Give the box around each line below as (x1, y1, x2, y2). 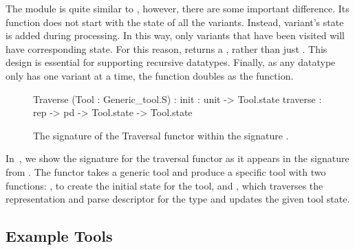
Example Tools (6, 225, 113, 247)
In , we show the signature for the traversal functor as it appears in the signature (6, 151, 349, 166)
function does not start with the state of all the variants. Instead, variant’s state (6, 14, 344, 29)
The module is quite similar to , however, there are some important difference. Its (6, 1, 349, 15)
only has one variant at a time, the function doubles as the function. (6, 68, 294, 82)
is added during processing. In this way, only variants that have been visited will (6, 28, 345, 43)
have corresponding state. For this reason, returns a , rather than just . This (6, 41, 327, 56)
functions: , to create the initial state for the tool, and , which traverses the (6, 178, 323, 192)
